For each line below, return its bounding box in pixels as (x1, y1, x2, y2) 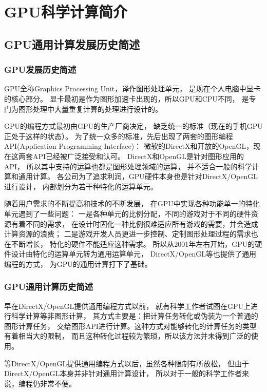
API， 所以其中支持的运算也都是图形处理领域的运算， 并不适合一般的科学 (4, 161, 252, 171)
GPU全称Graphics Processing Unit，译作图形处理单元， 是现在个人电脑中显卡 (4, 83, 261, 94)
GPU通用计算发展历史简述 (4, 36, 140, 52)
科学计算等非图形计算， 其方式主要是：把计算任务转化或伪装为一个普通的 (11, 310, 258, 321)
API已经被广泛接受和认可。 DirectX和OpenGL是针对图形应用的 (32, 150, 244, 161)
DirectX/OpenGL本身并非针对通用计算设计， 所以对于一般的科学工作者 (4, 368, 242, 379)
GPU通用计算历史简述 (4, 280, 93, 293)
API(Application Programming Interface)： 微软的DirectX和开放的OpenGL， (4, 141, 254, 151)
